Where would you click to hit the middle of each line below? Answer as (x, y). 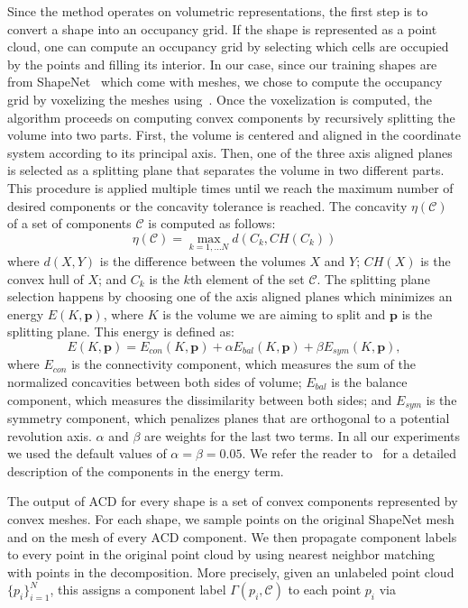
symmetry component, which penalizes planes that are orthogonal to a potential (229, 418)
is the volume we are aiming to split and (274, 313)
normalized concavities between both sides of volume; (155, 381)
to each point (325, 590)
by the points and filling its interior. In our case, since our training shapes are (222, 64)
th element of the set (247, 278)
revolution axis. (50, 435)
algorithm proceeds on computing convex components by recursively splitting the (231, 117)
